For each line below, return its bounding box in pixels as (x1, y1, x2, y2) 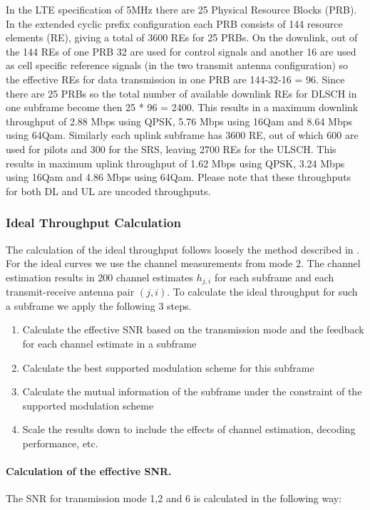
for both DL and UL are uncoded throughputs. (6, 183, 211, 198)
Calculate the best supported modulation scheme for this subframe (22, 360, 314, 375)
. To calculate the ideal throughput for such (167, 284, 358, 299)
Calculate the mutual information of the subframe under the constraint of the (22, 384, 362, 399)
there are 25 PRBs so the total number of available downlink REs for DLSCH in (6, 85, 357, 100)
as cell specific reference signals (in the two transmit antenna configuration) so (6, 58, 349, 73)
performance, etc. (22, 435, 98, 450)
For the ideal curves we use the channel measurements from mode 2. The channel (6, 256, 361, 271)
